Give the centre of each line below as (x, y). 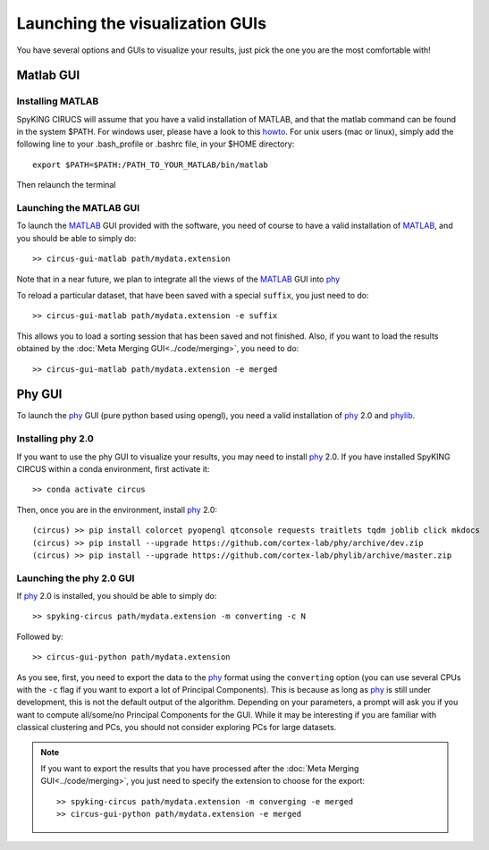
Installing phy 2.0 (55, 439)
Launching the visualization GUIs (142, 23)
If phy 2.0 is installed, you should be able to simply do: (117, 596)
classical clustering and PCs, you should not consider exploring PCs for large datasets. (177, 728)
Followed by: (40, 636)
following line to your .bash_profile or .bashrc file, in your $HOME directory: (156, 144)
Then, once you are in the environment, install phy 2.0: (117, 509)
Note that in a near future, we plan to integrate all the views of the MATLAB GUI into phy (178, 279)
